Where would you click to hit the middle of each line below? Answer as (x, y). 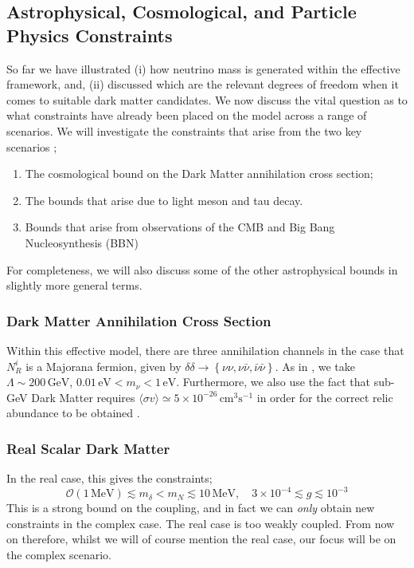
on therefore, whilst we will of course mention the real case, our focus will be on (201, 539)
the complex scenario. (59, 554)
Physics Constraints (90, 35)
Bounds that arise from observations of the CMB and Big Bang (180, 227)
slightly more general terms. (74, 285)
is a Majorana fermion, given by (103, 366)
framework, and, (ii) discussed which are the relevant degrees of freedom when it (203, 84)
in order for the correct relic (325, 397)
